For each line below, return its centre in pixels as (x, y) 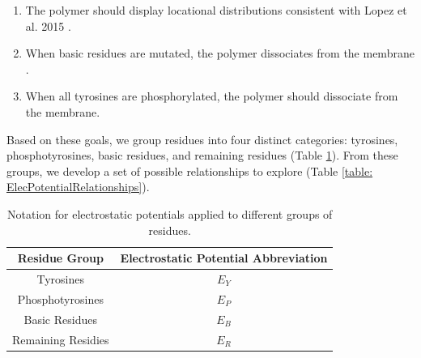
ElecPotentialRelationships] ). (78, 187)
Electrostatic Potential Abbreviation (224, 258)
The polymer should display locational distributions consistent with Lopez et (216, 10)
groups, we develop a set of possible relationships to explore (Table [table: (190, 170)
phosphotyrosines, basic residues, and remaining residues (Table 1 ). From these (202, 155)
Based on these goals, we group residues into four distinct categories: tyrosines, (202, 139)
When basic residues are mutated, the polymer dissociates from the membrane (220, 53)
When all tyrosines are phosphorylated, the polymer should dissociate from (212, 96)
